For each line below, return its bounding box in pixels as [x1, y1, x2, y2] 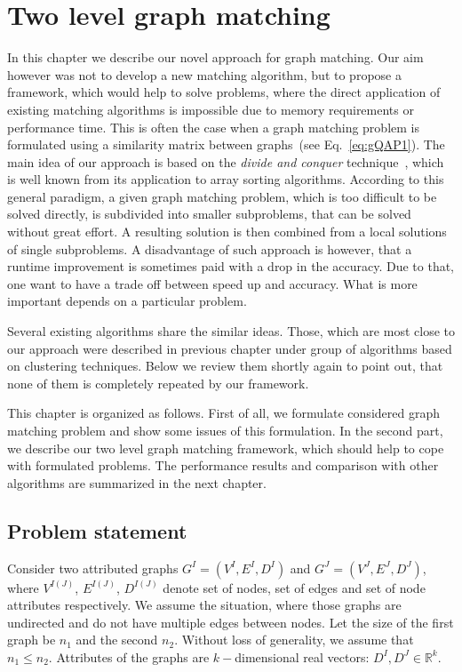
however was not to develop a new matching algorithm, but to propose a [7, 65, 402, 84]
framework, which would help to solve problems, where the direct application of [7, 83, 441, 101]
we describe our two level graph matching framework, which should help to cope [7, 438, 444, 457]
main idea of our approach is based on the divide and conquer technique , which [7, 152, 444, 171]
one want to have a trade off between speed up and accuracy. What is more [7, 274, 418, 292]
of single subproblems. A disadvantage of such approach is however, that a [7, 239, 412, 258]
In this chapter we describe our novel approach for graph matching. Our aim [7, 48, 424, 67]
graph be [7, 630, 56, 649]
